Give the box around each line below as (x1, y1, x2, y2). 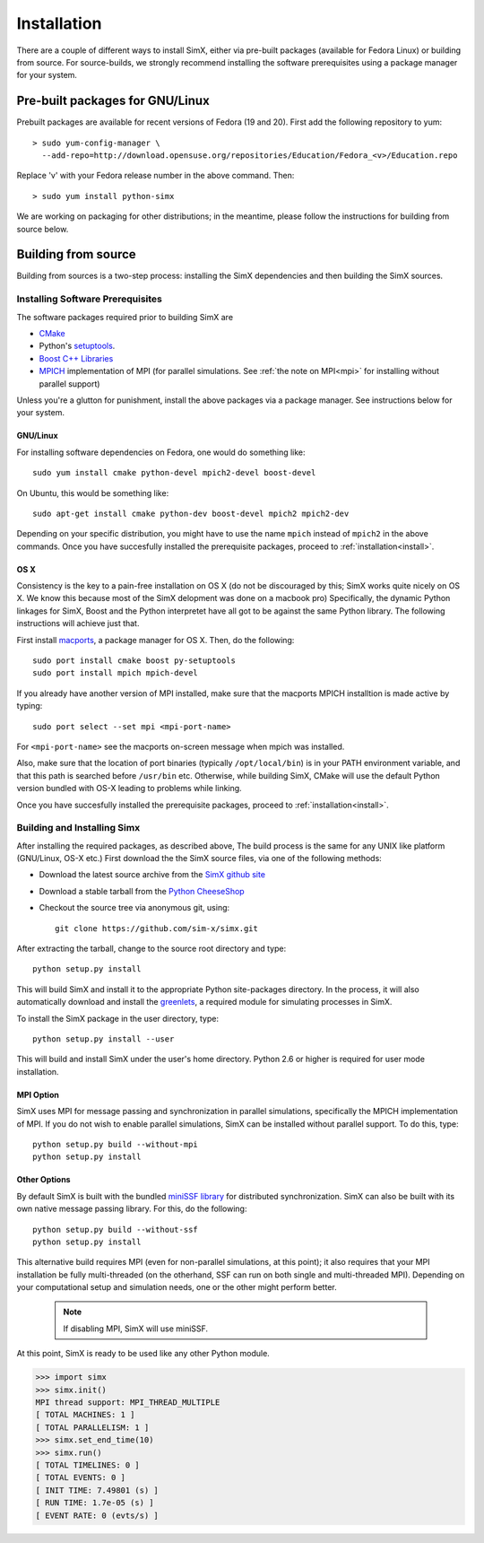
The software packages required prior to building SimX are (16, 311, 233, 322)
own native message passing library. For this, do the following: (16, 1203, 247, 1215)
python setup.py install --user (32, 1034, 175, 1044)
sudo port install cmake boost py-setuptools (32, 656, 237, 666)
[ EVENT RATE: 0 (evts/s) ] (35, 1510, 159, 1521)
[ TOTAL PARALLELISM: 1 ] (35, 1422, 150, 1433)
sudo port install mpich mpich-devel (32, 668, 199, 678)
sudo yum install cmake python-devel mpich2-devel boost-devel (32, 467, 316, 478)
